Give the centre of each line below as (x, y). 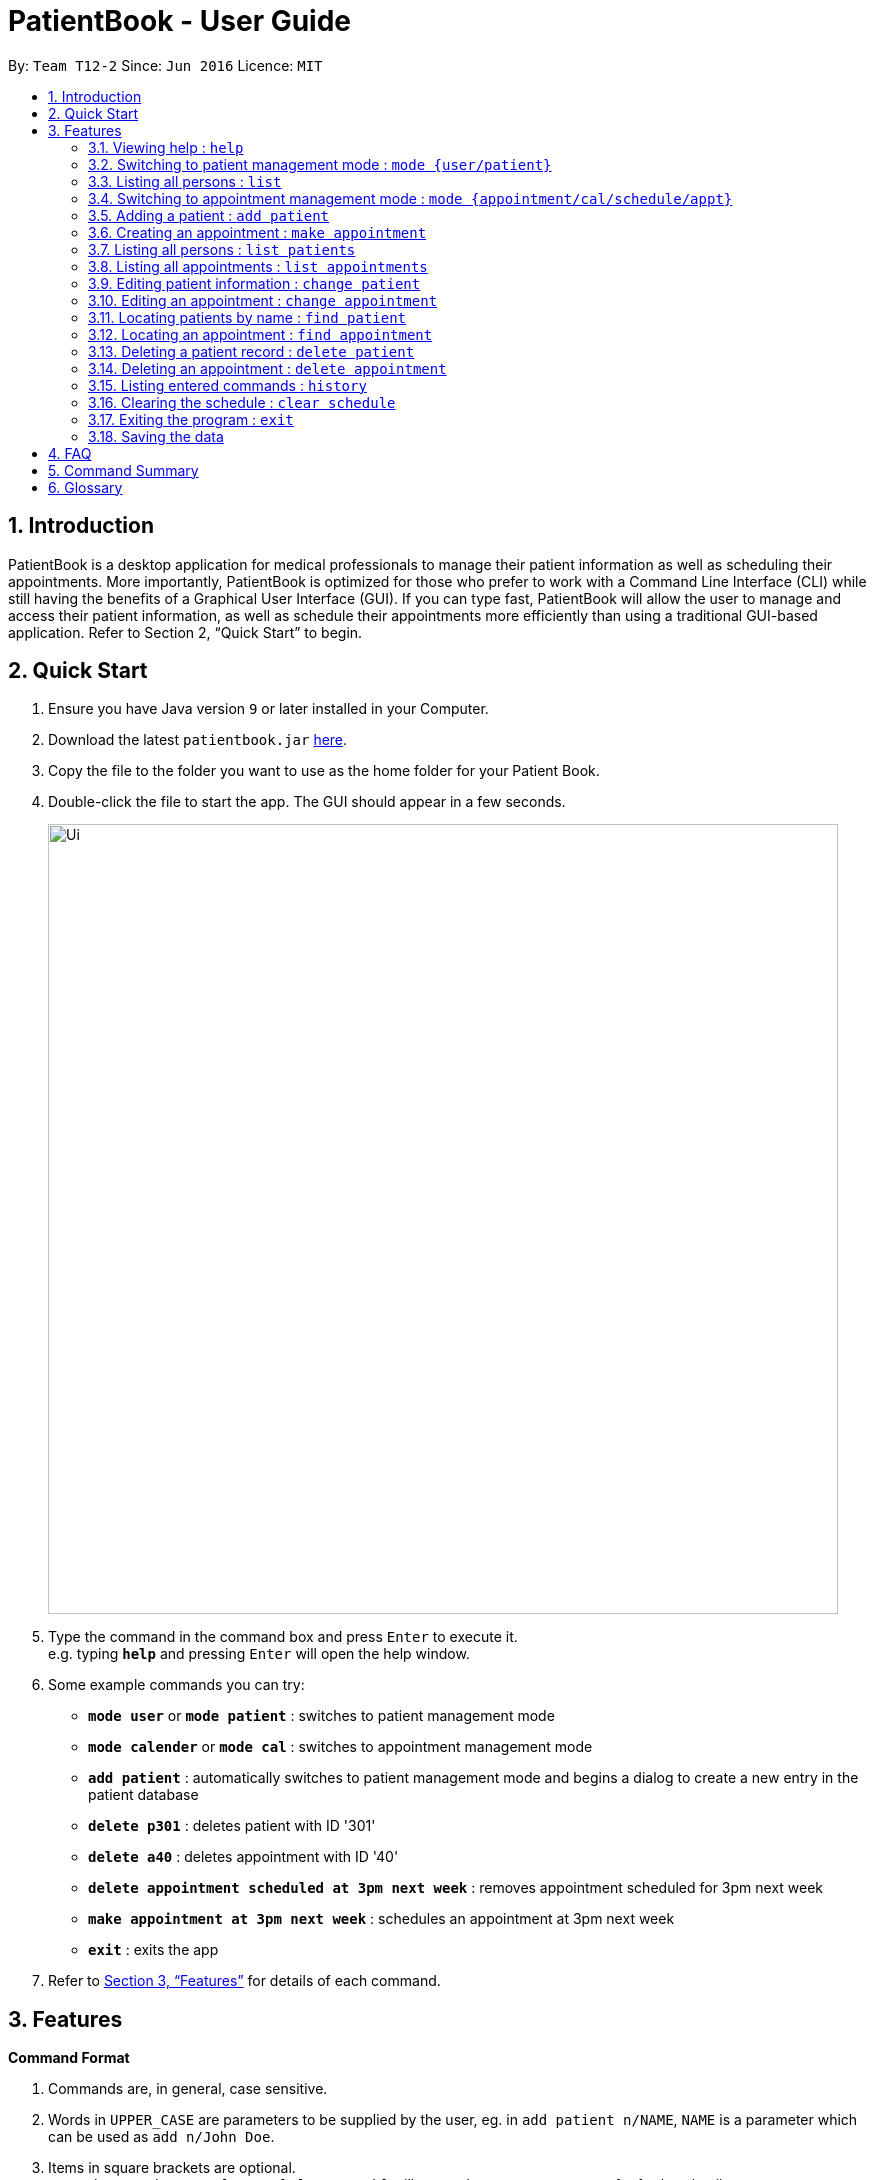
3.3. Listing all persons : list (185, 181)
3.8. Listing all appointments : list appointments (258, 266)
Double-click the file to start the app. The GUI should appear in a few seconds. (307, 802)
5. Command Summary (123, 470)
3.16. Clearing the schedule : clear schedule (242, 402)
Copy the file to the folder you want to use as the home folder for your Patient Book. (324, 771)
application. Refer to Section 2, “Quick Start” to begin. (185, 632)
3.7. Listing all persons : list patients (222, 249)
